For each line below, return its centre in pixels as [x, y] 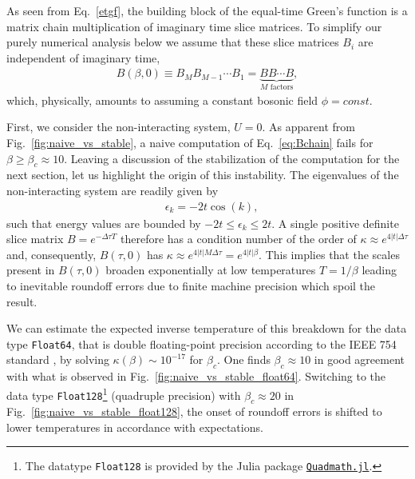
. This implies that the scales [329, 254]
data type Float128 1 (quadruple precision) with [124, 393]
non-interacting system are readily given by [113, 191]
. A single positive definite [335, 223]
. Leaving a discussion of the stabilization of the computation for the [232, 158]
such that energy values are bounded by [104, 223]
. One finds [243, 359]
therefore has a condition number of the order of [239, 239]
